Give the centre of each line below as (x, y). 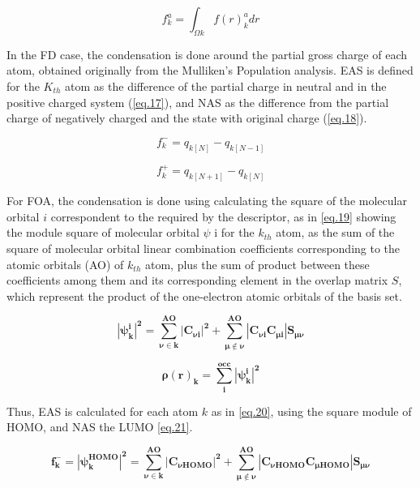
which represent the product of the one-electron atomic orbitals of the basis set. (204, 295)
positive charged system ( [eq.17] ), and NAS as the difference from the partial (198, 102)
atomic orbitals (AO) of (65, 264)
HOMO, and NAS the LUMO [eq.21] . (100, 427)
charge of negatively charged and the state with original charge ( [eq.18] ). (187, 118)
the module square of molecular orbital (103, 232)
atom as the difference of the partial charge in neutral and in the (226, 86)
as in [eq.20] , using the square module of (311, 411)
